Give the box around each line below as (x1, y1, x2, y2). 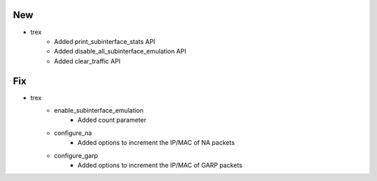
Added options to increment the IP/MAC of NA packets (77, 139, 235, 147)
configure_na (54, 129, 92, 137)
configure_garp (54, 151, 98, 159)
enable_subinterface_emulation (54, 106, 144, 114)
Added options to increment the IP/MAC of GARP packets (77, 161, 243, 169)
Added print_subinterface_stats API (54, 37, 156, 45)
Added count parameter (77, 116, 147, 125)
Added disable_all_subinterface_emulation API (54, 47, 186, 56)
